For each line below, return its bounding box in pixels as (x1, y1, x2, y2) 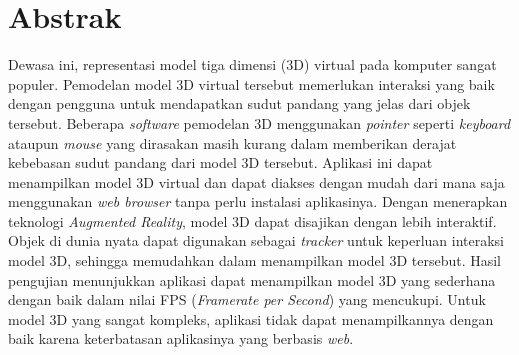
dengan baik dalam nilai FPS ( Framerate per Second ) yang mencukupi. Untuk (8, 289, 486, 310)
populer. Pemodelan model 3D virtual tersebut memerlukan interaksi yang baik (8, 73, 495, 94)
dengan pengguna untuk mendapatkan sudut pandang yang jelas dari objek (8, 93, 471, 114)
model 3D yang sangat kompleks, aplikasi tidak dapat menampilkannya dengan (8, 308, 494, 329)
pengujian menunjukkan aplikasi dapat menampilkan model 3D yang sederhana (8, 269, 496, 290)
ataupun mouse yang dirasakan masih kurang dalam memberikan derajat (8, 132, 457, 153)
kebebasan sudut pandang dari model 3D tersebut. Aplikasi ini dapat (8, 152, 433, 173)
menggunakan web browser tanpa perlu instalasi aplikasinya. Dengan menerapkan (8, 191, 508, 212)
